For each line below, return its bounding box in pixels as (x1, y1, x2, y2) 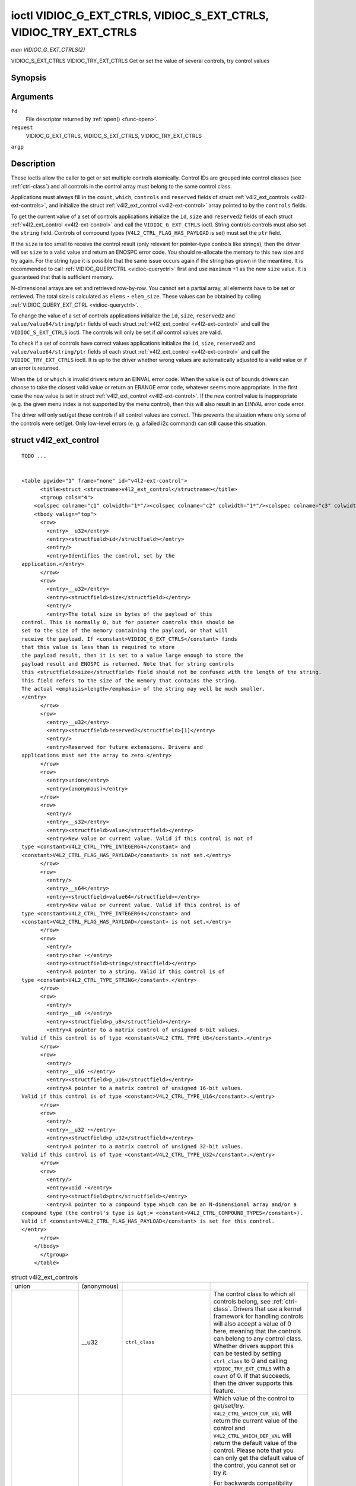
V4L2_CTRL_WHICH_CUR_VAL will (213, 1409, 291, 1417)
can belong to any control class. (213, 1334, 303, 1343)
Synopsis (11, 73, 47, 83)
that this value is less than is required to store (21, 644, 175, 651)
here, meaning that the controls (213, 1327, 301, 1335)
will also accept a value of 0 (213, 1320, 292, 1328)
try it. (213, 1468, 228, 1476)
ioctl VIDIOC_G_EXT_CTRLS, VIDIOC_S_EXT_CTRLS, (11, 9, 269, 22)
